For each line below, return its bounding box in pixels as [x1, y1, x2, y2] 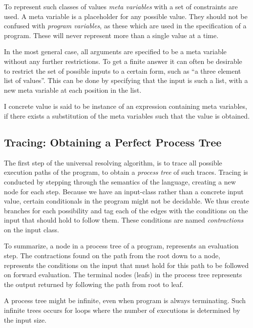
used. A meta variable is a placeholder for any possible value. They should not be [4, 11, 248, 21]
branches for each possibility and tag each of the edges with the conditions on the [4, 205, 248, 215]
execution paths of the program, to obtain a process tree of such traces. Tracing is [4, 167, 248, 177]
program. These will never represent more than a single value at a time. [4, 30, 219, 40]
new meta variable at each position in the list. [4, 84, 142, 95]
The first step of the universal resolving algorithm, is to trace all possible [4, 157, 222, 167]
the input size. [4, 314, 47, 325]
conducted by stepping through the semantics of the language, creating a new [4, 176, 236, 186]
